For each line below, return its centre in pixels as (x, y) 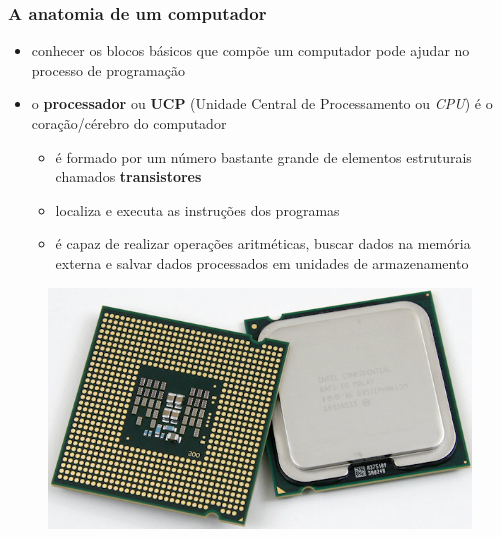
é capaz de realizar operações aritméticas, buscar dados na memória (263, 243)
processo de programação (108, 69)
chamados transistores (128, 176)
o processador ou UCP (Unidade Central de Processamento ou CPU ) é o (262, 103)
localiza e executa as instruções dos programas (197, 209)
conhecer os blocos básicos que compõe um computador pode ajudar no (250, 50)
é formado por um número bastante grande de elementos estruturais (263, 156)
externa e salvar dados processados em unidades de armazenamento (262, 262)
